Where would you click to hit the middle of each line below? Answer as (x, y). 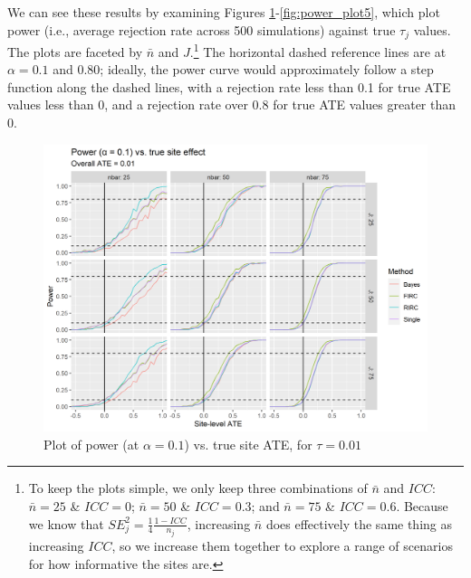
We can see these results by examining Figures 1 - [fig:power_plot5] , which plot (224, 12)
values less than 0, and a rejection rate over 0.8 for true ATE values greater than (232, 104)
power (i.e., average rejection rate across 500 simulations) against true (202, 29)
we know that (66, 523)
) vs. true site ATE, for (248, 444)
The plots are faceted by (75, 51)
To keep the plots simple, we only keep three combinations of (198, 488)
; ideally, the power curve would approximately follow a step (267, 69)
